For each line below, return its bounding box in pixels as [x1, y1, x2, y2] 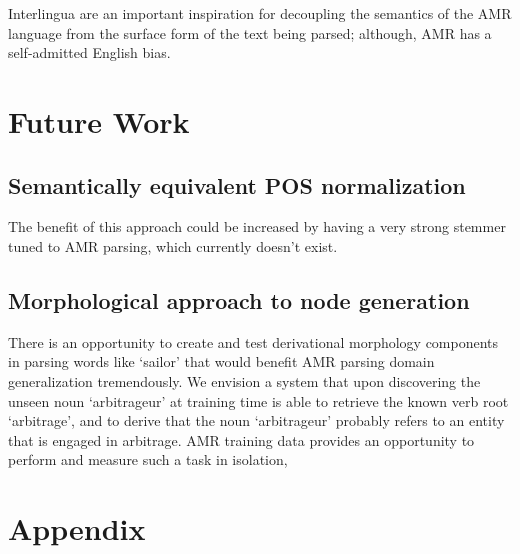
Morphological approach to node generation [8, 284, 470, 315]
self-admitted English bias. [8, 42, 171, 63]
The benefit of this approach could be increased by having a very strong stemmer [8, 216, 506, 237]
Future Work [8, 100, 190, 141]
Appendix [8, 508, 146, 549]
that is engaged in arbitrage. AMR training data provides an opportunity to [8, 429, 475, 450]
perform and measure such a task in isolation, [8, 449, 288, 470]
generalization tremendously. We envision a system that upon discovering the [8, 370, 481, 391]
